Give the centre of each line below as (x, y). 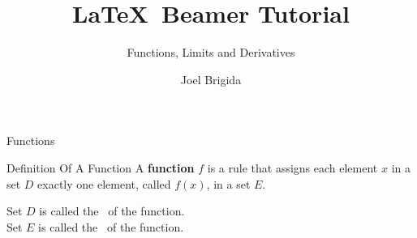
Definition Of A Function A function (101, 167)
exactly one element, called (104, 183)
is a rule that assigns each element (292, 167)
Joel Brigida (211, 79)
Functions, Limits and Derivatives (211, 52)
